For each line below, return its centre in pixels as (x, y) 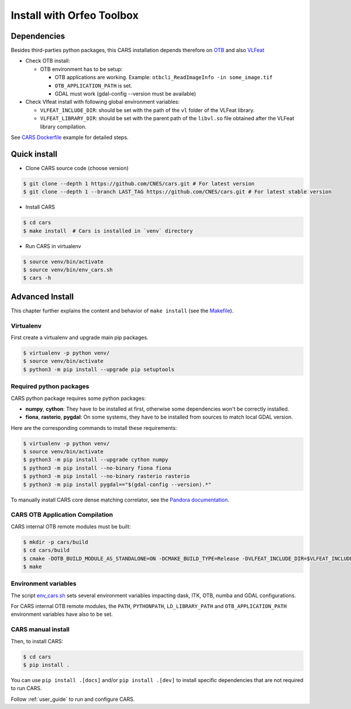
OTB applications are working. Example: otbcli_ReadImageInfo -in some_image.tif (164, 77)
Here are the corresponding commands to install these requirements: (94, 428)
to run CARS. (26, 688)
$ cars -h (37, 278)
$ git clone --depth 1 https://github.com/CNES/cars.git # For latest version (139, 184)
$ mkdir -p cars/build (56, 542)
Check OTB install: (48, 61)
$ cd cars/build (47, 550)
